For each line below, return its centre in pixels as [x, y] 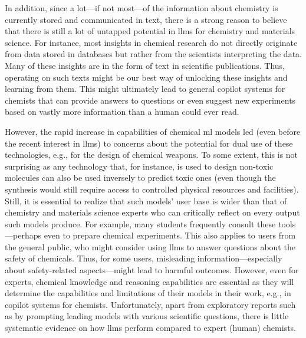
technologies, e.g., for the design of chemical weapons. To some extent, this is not [152, 155]
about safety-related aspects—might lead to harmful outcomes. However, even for [152, 270]
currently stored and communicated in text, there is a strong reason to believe [146, 19]
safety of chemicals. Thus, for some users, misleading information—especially [144, 258]
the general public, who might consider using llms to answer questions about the [150, 246]
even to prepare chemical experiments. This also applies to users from [170, 235]
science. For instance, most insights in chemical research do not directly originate [151, 42]
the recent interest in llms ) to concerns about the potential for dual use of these [149, 143]
